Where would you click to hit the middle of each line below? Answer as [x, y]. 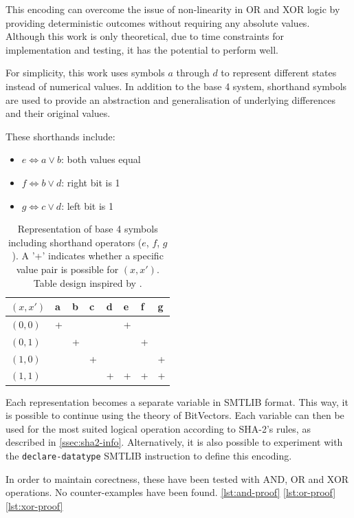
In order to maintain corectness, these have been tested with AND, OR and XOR [177, 478]
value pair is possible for [67, 269]
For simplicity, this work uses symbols [85, 73]
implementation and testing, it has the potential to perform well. [142, 49]
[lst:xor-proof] [34, 505]
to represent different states [279, 73]
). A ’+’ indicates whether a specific [88, 256]
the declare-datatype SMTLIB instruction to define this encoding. [149, 455]
